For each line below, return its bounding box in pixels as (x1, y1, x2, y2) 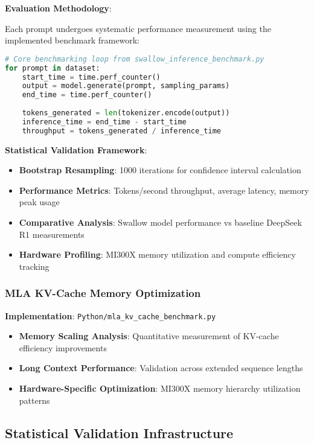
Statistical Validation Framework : (5, 143, 147, 156)
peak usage (19, 196, 60, 208)
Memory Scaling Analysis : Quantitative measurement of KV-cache (19, 330, 279, 342)
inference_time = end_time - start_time (22, 117, 187, 126)
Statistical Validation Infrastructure (5, 423, 234, 442)
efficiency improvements (19, 341, 107, 354)
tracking (19, 260, 50, 272)
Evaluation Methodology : (5, 2, 112, 14)
